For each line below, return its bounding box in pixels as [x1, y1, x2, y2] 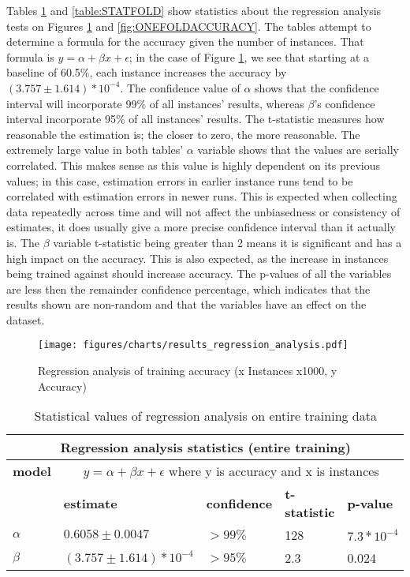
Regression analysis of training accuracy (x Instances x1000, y [38, 362, 337, 379]
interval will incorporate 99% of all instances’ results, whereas [6, 95, 304, 111]
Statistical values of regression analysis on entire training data [34, 407, 377, 425]
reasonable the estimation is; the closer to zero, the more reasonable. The [6, 126, 360, 142]
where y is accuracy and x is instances [169, 462, 379, 481]
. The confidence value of [120, 79, 240, 96]
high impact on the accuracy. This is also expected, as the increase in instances [6, 249, 389, 266]
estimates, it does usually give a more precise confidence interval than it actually [6, 219, 396, 235]
